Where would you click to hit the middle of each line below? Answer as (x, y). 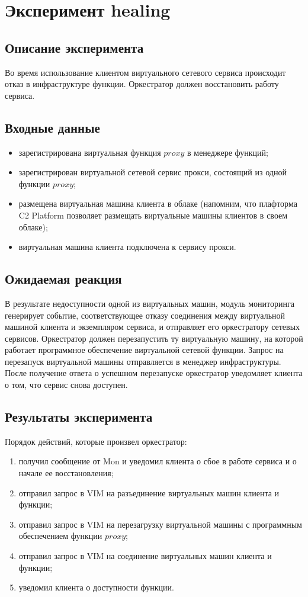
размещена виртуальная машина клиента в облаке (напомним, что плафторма (158, 203)
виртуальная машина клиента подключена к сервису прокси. (127, 247)
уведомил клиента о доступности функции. (96, 587)
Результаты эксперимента (79, 417)
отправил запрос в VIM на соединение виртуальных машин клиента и (145, 556)
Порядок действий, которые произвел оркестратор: (96, 441)
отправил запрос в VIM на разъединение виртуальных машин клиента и (149, 492)
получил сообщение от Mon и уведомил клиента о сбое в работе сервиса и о (158, 461)
